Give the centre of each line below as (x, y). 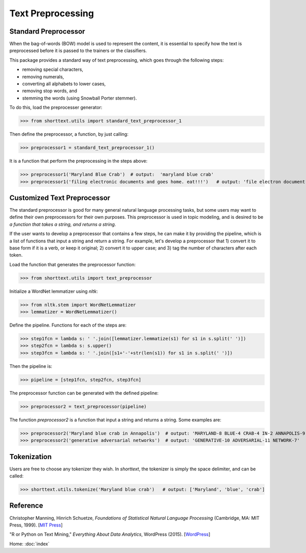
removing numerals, (43, 77)
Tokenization (31, 457)
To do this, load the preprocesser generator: (56, 108)
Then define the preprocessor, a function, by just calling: (69, 134)
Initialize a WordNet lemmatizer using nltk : (54, 291)
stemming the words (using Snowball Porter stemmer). (80, 98)
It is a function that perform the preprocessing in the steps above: (79, 161)
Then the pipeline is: (31, 366)
